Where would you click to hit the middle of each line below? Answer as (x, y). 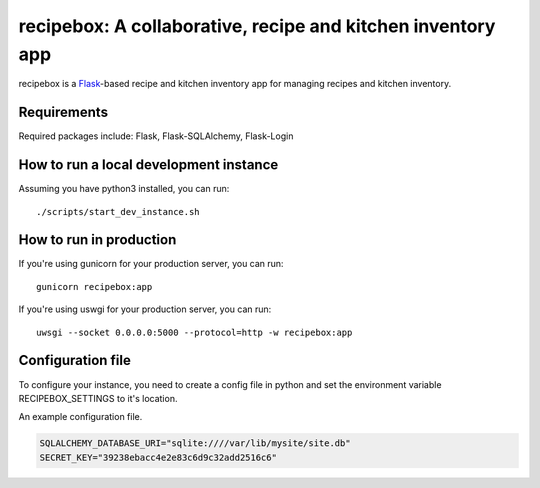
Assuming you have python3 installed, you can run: (124, 189)
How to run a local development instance (148, 165)
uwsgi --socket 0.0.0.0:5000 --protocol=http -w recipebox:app (194, 332)
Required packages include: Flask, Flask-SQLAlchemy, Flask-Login (156, 136)
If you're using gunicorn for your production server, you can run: (151, 264)
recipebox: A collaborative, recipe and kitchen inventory (257, 26)
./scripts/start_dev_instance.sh (118, 211)
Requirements (63, 112)
